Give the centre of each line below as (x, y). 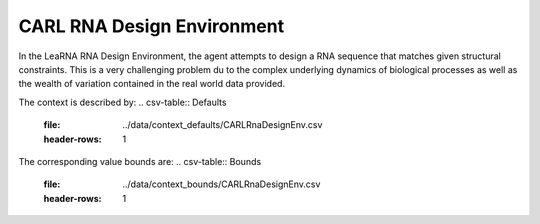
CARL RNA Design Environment (151, 26)
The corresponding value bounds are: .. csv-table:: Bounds (140, 161)
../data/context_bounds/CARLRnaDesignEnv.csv (221, 184)
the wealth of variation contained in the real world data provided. (151, 84)
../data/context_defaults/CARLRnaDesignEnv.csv (222, 125)
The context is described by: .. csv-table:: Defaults (122, 102)
